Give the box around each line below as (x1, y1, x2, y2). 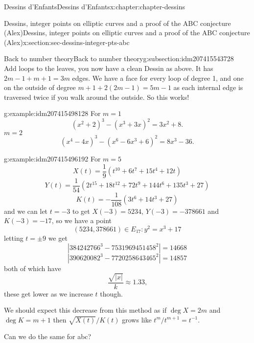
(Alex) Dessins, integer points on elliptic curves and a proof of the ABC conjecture (4, 27, 250, 38)
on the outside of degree (4, 82, 76, 92)
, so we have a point (51, 215, 112, 226)
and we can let (4, 206, 48, 216)
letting (4, 232, 23, 243)
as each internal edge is (173, 82, 243, 92)
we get (48, 232, 68, 243)
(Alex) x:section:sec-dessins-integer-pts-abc (4, 37, 130, 47)
